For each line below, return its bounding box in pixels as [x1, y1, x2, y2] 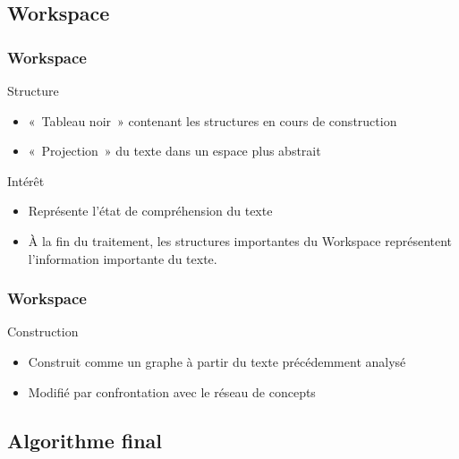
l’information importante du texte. [28, 249, 217, 268]
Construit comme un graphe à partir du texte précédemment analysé [28, 352, 406, 370]
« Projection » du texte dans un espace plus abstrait [28, 141, 321, 160]
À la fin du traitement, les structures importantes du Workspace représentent [28, 231, 453, 250]
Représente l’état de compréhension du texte [28, 201, 273, 220]
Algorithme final [7, 426, 163, 454]
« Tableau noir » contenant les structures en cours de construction [28, 111, 397, 130]
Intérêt [7, 171, 45, 190]
